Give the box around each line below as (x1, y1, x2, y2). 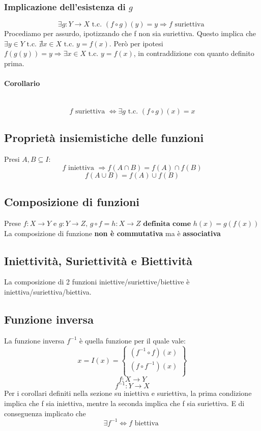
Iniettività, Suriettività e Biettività (4, 252, 192, 268)
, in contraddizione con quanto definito (133, 48, 254, 59)
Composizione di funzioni (4, 194, 140, 210)
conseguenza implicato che (4, 408, 86, 418)
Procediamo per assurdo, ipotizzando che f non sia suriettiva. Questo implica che (4, 28, 256, 39)
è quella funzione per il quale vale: (79, 335, 186, 346)
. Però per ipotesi (109, 38, 163, 48)
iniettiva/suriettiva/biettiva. (4, 286, 92, 297)
